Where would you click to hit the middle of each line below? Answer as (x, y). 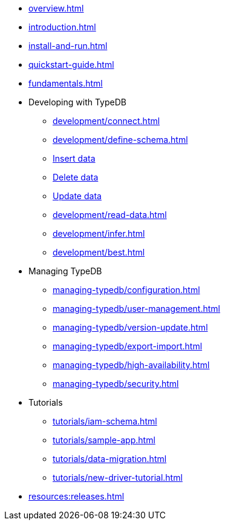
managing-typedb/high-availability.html (131, 365)
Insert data (74, 158)
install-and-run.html (68, 46)
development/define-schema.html (120, 140)
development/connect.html (106, 121)
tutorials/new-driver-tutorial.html (118, 477)
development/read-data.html (110, 215)
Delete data (76, 177)
